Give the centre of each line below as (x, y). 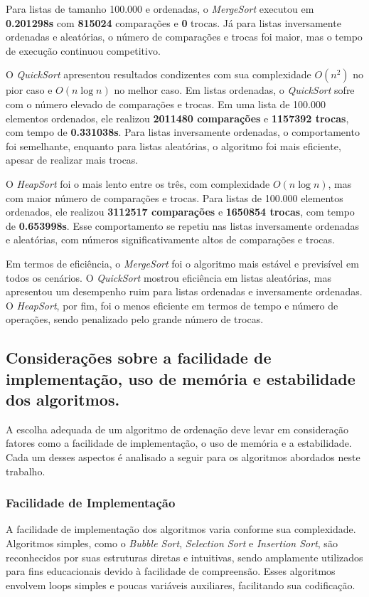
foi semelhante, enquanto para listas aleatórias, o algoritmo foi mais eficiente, (173, 146)
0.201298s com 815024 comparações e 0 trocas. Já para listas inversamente (173, 22)
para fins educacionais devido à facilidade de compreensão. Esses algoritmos (171, 571)
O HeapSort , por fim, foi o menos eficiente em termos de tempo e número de (172, 305)
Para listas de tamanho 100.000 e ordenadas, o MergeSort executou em (160, 9)
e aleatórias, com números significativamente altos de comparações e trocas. (170, 239)
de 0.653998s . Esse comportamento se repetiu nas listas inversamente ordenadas (183, 225)
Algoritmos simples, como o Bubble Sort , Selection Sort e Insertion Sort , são (172, 543)
